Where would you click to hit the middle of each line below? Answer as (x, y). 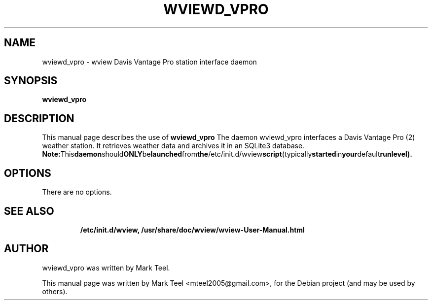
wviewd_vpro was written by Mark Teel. (106, 268)
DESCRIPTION (39, 118)
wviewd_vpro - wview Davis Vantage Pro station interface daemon (149, 62)
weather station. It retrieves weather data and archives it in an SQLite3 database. (173, 146)
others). (55, 291)
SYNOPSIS (31, 81)
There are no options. (77, 192)
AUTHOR (26, 249)
